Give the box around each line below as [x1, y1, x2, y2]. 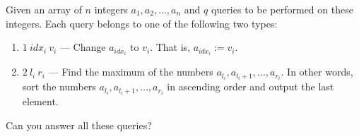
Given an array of [6, 2, 82, 16]
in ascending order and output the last [167, 79, 334, 94]
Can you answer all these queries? [6, 118, 152, 133]
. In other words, [281, 64, 353, 79]
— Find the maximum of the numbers [48, 64, 213, 79]
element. [22, 94, 59, 109]
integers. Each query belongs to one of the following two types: [6, 16, 278, 30]
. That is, [150, 40, 191, 54]
